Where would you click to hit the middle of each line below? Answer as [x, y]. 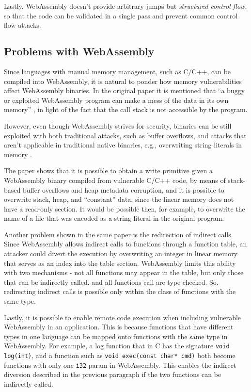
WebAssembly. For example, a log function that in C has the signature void [117, 346]
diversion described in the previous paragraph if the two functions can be [113, 374]
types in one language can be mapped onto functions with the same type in [116, 336]
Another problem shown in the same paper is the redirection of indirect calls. [118, 234]
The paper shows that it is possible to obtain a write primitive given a [108, 171]
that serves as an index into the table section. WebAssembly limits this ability [120, 263]
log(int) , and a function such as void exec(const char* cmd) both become [120, 355]
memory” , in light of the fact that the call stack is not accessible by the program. [126, 109]
